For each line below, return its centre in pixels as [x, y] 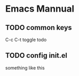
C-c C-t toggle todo [26, 40]
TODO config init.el [36, 55]
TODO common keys [39, 28]
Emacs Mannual [40, 9]
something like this [25, 68]
